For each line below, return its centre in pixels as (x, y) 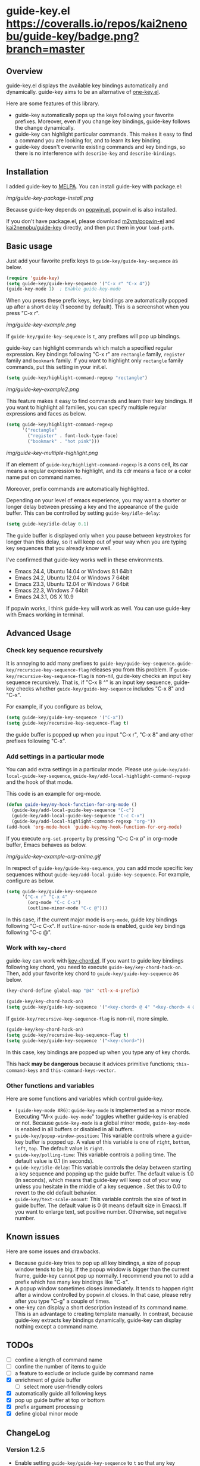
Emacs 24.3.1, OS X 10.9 (44, 597)
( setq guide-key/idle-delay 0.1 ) (48, 524)
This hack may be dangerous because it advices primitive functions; (90, 1064)
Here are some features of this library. (53, 103)
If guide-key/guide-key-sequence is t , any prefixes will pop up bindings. (93, 337)
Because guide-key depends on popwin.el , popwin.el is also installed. (92, 209)
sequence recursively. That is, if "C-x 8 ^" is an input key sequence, (89, 682)
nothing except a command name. (57, 1326)
